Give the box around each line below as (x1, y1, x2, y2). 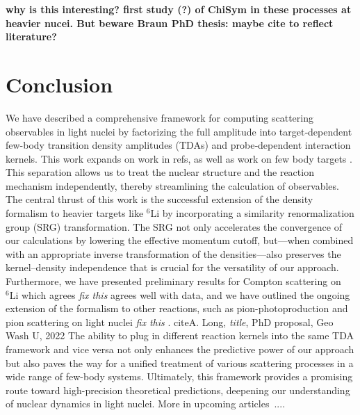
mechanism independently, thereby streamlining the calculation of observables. (6, 178, 339, 193)
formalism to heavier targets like (6, 206, 144, 220)
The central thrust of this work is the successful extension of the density (6, 192, 313, 206)
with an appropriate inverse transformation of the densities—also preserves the (6, 246, 341, 261)
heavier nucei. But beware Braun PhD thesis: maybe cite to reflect (6, 15, 334, 30)
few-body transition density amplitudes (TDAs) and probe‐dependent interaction (6, 138, 351, 152)
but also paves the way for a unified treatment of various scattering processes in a (6, 355, 354, 370)
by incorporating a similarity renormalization (162, 206, 354, 220)
